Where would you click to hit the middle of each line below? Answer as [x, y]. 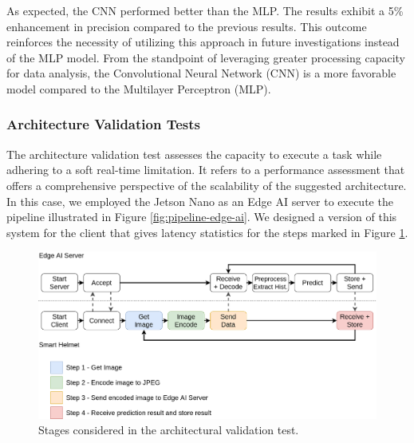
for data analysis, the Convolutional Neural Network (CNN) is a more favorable [201, 73]
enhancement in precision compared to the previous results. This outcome [187, 26]
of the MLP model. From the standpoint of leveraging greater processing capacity [206, 57]
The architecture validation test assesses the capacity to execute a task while [194, 154]
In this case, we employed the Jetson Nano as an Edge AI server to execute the [200, 201]
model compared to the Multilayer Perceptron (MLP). [139, 88]
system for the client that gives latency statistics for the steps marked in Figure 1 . [207, 232]
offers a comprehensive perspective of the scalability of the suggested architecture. [207, 185]
